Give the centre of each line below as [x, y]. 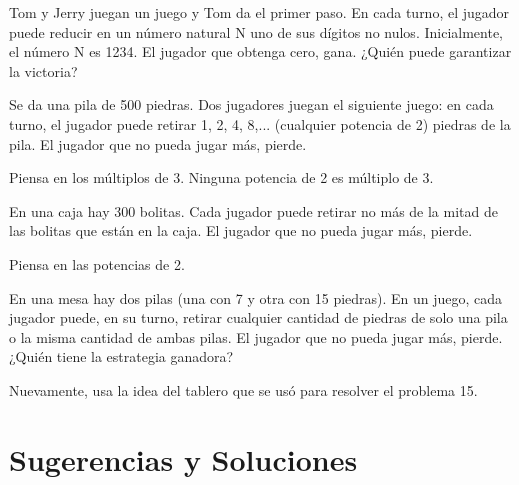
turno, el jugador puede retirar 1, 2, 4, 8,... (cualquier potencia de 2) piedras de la [260, 123]
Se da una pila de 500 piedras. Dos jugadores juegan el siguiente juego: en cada [251, 104]
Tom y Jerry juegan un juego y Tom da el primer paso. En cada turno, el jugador [259, 12]
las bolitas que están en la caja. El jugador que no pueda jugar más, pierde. [241, 230]
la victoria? [43, 70]
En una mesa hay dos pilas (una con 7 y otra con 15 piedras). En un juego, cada [256, 297]
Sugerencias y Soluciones [183, 458]
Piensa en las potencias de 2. [97, 263]
